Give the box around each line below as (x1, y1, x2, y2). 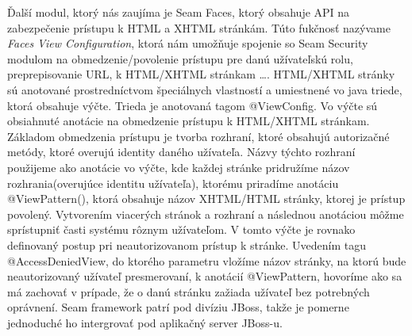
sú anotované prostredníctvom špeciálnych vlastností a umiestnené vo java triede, (7, 81, 402, 97)
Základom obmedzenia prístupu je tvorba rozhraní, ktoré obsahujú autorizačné (7, 128, 390, 144)
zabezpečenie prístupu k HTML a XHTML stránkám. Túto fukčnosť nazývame (7, 19, 391, 36)
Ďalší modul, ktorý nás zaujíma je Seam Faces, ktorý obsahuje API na (7, 4, 350, 20)
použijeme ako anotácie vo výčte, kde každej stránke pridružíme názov (7, 158, 350, 175)
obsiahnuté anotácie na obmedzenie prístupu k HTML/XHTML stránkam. (7, 113, 370, 129)
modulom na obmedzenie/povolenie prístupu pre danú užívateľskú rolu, (7, 50, 353, 67)
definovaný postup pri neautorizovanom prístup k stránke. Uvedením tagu (7, 236, 366, 253)
